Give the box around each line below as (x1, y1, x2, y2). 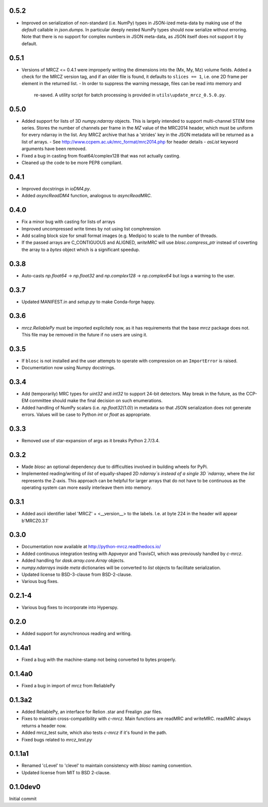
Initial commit (9, 796, 37, 802)
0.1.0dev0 (9, 783, 41, 791)
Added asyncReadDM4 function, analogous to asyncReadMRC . (21, 193, 152, 199)
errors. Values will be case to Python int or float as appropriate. (21, 411, 151, 417)
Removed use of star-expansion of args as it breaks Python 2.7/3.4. (21, 438, 160, 444)
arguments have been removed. (21, 146, 87, 152)
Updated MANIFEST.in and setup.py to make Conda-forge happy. (21, 299, 155, 305)
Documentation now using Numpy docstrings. (21, 365, 116, 371)
